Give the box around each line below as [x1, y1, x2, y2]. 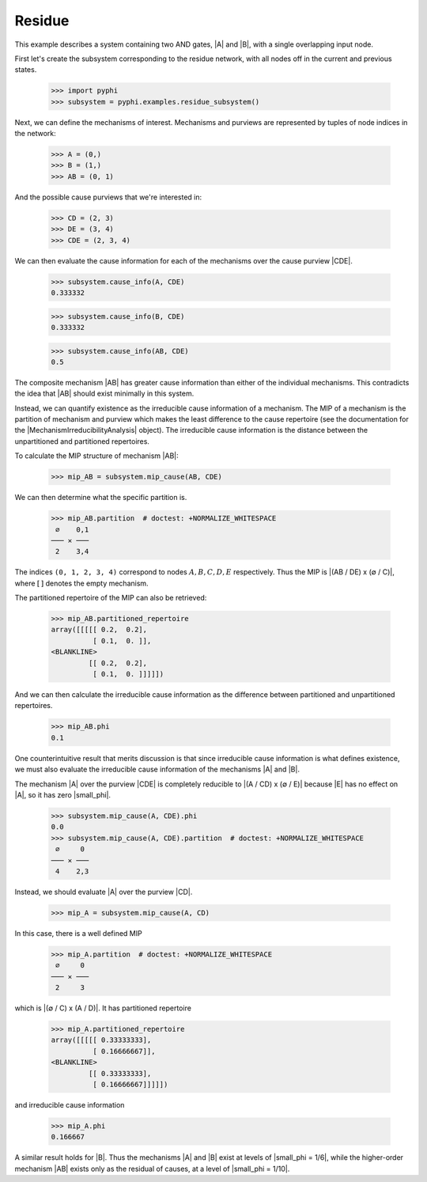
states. [14, 65, 37, 74]
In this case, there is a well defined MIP [14, 928, 142, 938]
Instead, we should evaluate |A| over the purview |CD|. [14, 887, 193, 896]
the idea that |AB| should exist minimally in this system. [14, 388, 195, 399]
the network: [14, 129, 56, 138]
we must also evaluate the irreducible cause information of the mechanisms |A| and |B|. [14, 764, 300, 775]
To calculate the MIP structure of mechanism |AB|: [14, 451, 179, 460]
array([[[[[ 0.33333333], [51, 1036, 152, 1044]
